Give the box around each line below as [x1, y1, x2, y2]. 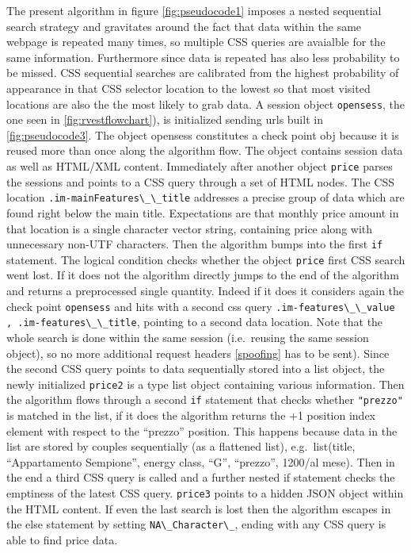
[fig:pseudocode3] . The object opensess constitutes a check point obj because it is [6, 126, 399, 143]
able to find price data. [6, 531, 118, 547]
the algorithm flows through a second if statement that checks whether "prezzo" [6, 391, 403, 408]
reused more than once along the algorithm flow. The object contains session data [6, 142, 403, 159]
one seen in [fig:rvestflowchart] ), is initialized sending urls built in [6, 111, 323, 128]
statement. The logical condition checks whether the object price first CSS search [6, 251, 405, 267]
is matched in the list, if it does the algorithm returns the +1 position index [6, 407, 376, 423]
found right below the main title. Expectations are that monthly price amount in [6, 204, 399, 221]
